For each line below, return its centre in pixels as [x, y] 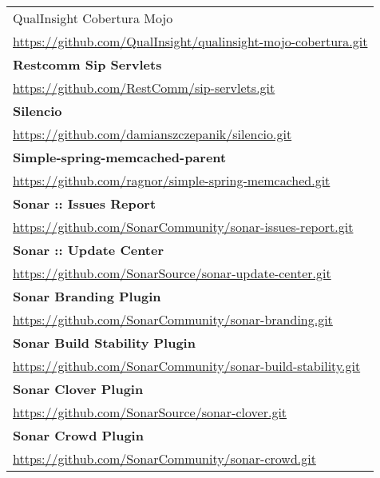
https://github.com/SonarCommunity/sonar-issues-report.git [183, 227]
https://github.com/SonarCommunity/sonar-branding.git [173, 319]
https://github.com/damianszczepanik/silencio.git [152, 134]
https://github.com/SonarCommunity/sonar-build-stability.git [187, 366]
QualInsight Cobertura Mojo [93, 18]
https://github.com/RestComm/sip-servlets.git [144, 88]
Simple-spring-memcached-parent [120, 157]
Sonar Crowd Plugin [78, 435]
